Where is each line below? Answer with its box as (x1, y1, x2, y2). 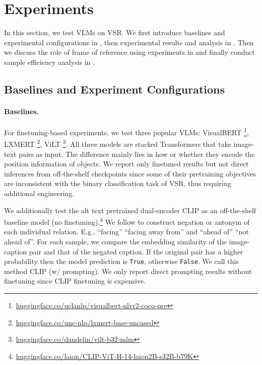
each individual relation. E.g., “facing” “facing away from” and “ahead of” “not (4, 226, 249, 237)
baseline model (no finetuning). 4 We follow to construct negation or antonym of (4, 215, 250, 227)
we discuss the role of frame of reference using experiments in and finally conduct (4, 47, 255, 57)
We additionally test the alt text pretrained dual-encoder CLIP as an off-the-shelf (4, 205, 256, 215)
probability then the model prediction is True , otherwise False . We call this (4, 256, 239, 266)
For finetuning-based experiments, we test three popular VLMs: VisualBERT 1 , (4, 126, 249, 137)
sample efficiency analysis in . (4, 56, 95, 67)
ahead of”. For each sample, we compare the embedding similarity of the (4, 236, 227, 246)
